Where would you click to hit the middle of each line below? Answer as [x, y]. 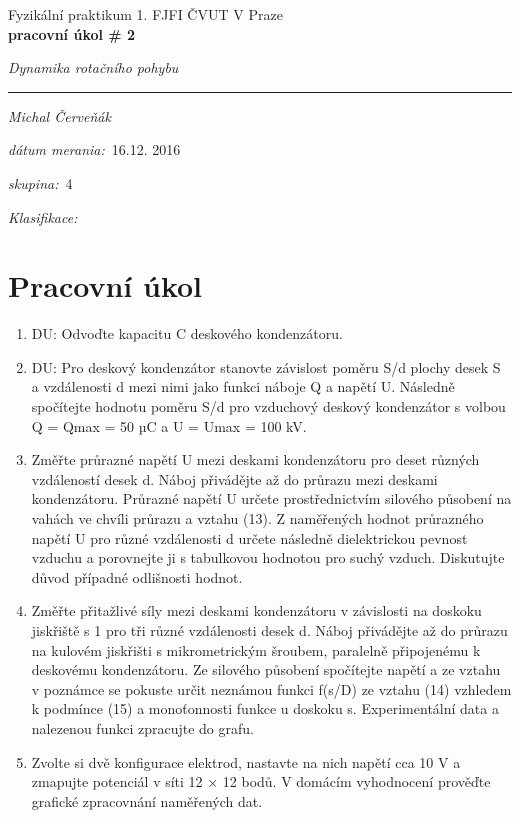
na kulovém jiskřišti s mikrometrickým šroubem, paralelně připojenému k [256, 649]
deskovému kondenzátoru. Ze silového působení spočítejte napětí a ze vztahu [266, 669]
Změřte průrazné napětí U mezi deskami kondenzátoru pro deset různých [255, 459]
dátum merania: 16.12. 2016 [94, 149]
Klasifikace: [43, 216]
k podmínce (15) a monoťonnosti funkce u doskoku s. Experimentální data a [265, 708]
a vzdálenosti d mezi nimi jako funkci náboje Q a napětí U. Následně [243, 386]
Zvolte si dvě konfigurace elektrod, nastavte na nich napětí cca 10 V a [246, 761]
